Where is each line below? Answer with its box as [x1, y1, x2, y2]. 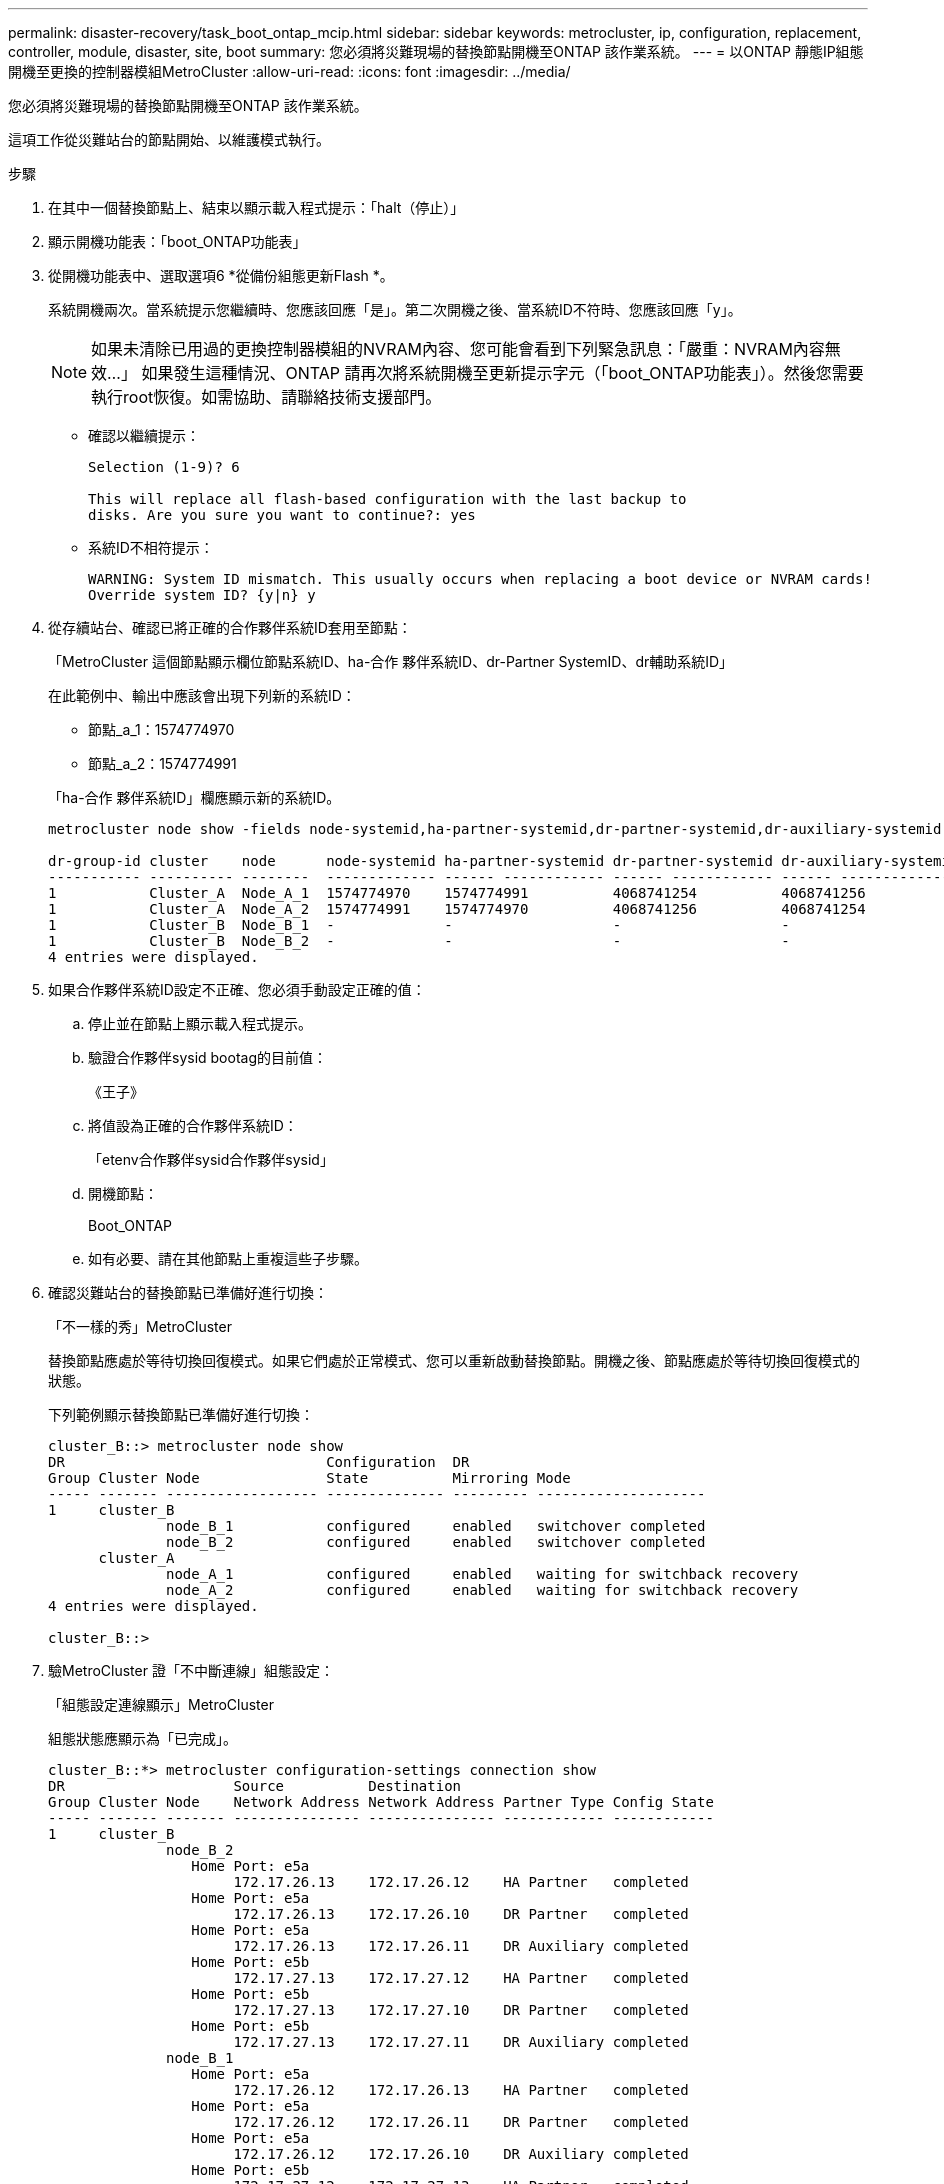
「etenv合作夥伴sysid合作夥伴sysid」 [88, 1151, 334, 1168]
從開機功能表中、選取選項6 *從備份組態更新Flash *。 [48, 267, 394, 284]
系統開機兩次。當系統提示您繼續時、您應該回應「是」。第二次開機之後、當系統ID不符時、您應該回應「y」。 [48, 301, 742, 318]
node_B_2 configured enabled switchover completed [166, 1534, 706, 1550]
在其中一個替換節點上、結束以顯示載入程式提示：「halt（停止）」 [48, 199, 465, 216]
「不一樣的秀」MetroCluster [48, 1318, 232, 1335]
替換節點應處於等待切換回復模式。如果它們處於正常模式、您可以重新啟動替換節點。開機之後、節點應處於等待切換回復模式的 [48, 1352, 860, 1369]
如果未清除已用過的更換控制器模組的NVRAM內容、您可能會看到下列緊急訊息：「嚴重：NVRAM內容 [91, 339, 825, 359]
